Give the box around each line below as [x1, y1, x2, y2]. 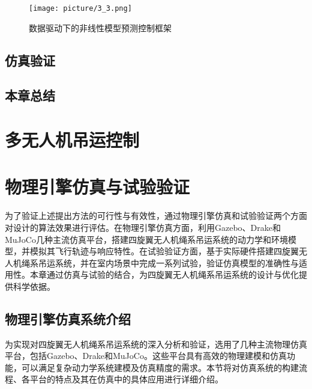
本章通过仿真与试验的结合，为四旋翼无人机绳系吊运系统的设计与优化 [29, 268, 299, 281]
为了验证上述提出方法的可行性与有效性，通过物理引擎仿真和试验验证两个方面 [5, 209, 307, 222]
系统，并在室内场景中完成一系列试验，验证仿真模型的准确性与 [55, 256, 299, 269]
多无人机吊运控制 [5, 127, 140, 152]
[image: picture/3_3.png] [29, 4, 132, 13]
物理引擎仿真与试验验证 [5, 174, 190, 199]
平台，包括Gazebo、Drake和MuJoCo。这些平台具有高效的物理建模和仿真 [5, 349, 287, 362]
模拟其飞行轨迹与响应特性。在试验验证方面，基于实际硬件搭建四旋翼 [29, 245, 299, 257]
